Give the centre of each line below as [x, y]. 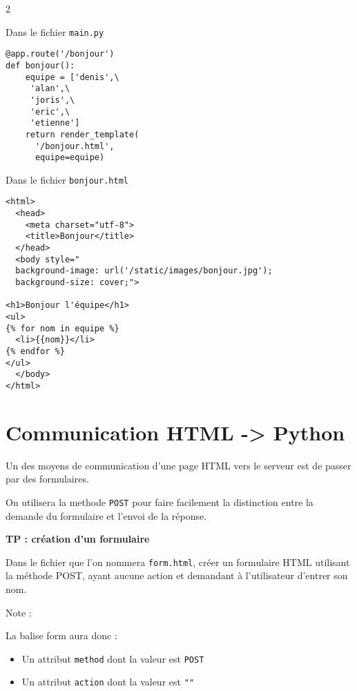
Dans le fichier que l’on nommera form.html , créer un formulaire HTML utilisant [178, 562]
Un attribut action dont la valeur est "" [108, 682]
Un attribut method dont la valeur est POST [113, 658]
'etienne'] [55, 123]
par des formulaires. [47, 479]
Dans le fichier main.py [55, 31]
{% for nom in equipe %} [62, 328]
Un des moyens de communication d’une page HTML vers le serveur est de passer [178, 465]
